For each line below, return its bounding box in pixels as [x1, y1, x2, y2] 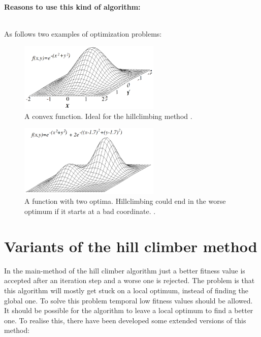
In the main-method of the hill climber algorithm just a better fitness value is [4, 265, 245, 275]
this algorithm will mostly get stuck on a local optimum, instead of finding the [4, 285, 249, 295]
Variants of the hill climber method [4, 235, 257, 256]
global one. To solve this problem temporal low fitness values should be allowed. [4, 295, 253, 305]
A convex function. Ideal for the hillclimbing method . [24, 110, 192, 121]
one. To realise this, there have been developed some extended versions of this [4, 315, 246, 325]
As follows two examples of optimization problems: [4, 28, 162, 39]
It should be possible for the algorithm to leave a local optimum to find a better [4, 305, 253, 316]
